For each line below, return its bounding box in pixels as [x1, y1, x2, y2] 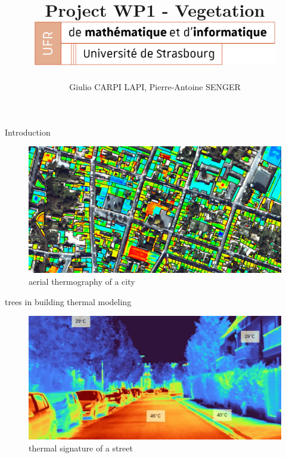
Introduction [5, 125, 51, 138]
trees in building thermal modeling [5, 295, 132, 308]
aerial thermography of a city [29, 275, 135, 287]
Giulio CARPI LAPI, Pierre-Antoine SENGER [69, 81, 241, 93]
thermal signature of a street [29, 441, 133, 454]
